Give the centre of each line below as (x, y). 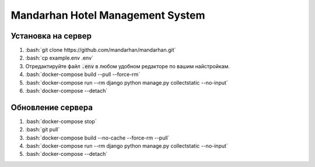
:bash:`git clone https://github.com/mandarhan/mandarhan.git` (101, 50)
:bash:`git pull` (43, 130)
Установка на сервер (51, 36)
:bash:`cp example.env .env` (59, 58)
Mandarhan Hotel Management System (108, 15)
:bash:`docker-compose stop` (61, 121)
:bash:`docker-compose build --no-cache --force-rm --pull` (97, 138)
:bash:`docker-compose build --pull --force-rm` (83, 74)
